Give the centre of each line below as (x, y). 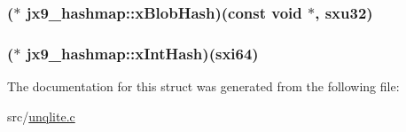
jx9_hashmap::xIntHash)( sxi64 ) (142, 53)
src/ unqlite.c (41, 116)
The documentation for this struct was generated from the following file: (203, 86)
